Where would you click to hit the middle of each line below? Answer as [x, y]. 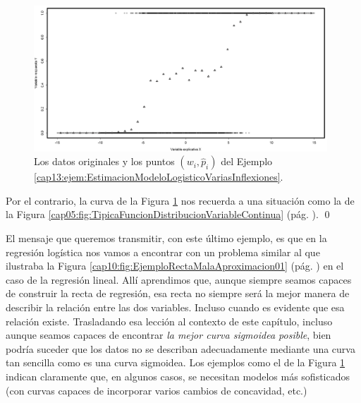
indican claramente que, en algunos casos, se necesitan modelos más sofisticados [178, 376]
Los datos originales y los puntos [104, 161]
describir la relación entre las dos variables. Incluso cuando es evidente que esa [175, 307]
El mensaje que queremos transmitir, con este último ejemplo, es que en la [166, 238]
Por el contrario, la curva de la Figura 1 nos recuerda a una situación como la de [180, 200]
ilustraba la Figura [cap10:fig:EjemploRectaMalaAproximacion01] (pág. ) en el [175, 266]
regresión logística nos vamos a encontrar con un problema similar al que [163, 252]
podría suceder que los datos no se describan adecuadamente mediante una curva [180, 348]
